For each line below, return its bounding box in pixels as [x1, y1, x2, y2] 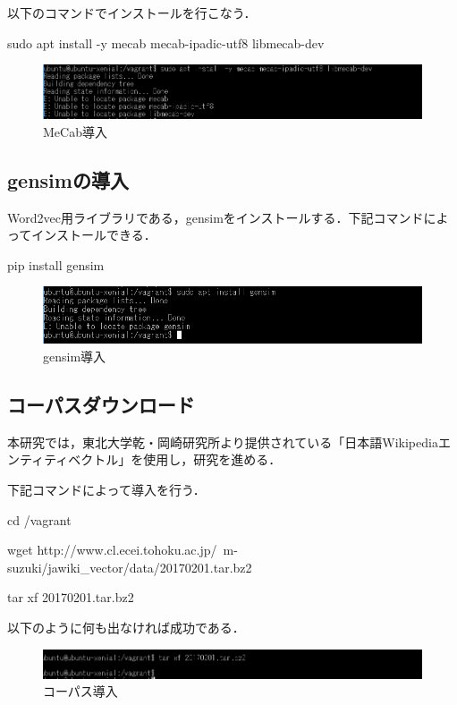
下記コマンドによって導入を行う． [7, 480, 206, 499]
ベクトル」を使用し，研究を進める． [68, 450, 282, 469]
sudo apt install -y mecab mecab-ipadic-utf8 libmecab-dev [7, 33, 325, 52]
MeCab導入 [43, 122, 107, 140]
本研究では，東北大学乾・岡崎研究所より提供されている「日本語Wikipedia [7, 432, 438, 451]
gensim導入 [43, 347, 106, 366]
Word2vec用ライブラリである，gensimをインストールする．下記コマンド [7, 208, 424, 226]
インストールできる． [31, 225, 157, 244]
